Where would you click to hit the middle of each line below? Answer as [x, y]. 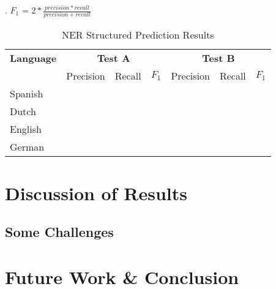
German [27, 147]
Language [33, 58]
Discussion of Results [96, 193]
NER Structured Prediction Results [138, 35]
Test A [114, 58]
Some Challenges [59, 232]
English [26, 129]
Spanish [27, 94]
